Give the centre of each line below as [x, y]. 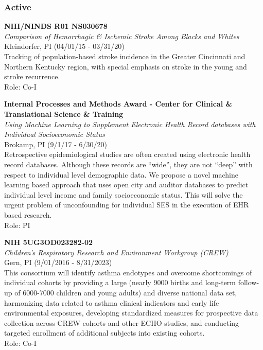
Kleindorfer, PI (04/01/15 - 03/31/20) [64, 46]
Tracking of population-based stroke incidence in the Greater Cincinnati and [125, 56]
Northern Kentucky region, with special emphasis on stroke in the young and [126, 66]
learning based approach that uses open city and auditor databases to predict [126, 185]
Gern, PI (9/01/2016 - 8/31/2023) [58, 262]
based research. [28, 214]
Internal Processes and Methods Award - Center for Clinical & [118, 104]
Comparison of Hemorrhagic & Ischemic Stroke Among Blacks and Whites [122, 36]
